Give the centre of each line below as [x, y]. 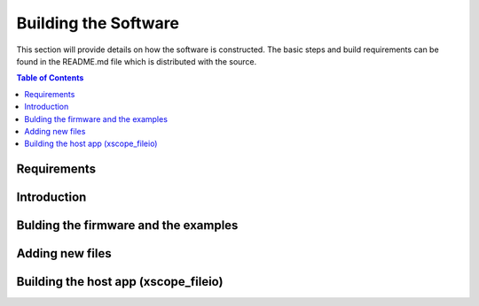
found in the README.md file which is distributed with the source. [137, 61]
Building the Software [98, 23]
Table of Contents [50, 78]
